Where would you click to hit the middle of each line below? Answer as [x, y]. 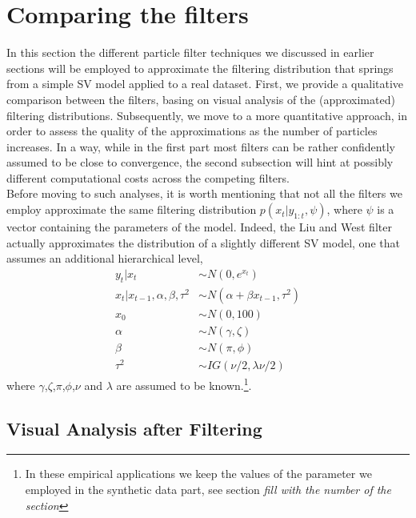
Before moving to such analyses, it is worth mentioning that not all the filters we [204, 193]
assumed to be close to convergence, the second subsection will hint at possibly [200, 162]
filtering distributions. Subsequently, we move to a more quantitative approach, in [207, 115]
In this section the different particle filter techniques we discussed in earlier [190, 52]
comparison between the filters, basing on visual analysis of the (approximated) [201, 99]
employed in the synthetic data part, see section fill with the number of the [208, 489]
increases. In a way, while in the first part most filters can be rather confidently [201, 146]
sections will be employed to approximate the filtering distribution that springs [200, 68]
